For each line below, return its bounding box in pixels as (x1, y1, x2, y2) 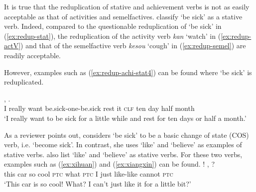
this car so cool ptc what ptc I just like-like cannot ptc (4, 168, 173, 179)
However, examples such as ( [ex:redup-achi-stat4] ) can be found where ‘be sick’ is (4, 67, 252, 77)
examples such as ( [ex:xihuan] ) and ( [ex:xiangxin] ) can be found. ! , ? (4, 159, 215, 169)
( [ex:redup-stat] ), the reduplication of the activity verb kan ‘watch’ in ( (4, 30, 221, 41)
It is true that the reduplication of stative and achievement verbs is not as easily (4, 1, 250, 11)
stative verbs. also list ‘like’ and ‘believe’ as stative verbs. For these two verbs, (4, 149, 243, 159)
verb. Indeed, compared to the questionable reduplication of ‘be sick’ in (4, 21, 222, 31)
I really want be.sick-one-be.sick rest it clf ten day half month (4, 103, 195, 113)
